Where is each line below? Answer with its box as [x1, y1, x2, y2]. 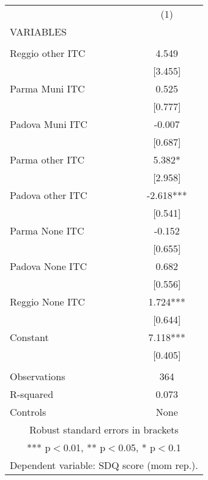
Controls [10, 405, 46, 419]
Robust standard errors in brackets [29, 422, 179, 437]
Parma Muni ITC [10, 81, 85, 96]
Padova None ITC [10, 259, 87, 273]
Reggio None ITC [10, 294, 85, 309]
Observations [10, 369, 65, 383]
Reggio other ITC [10, 46, 86, 60]
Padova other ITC [10, 188, 87, 202]
